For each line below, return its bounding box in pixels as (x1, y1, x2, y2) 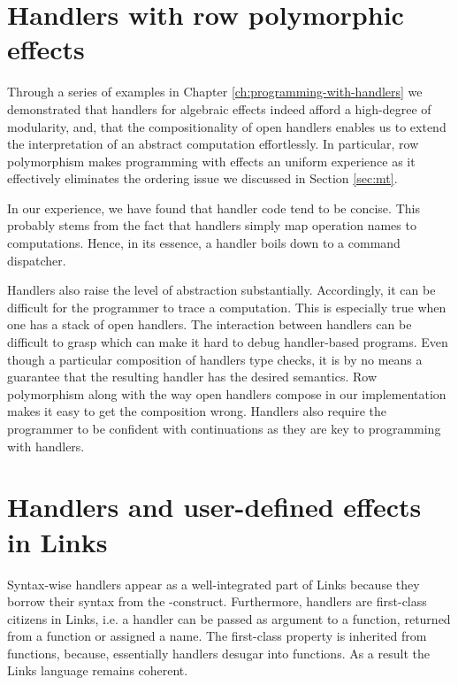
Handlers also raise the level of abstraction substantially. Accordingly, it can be (7, 281, 436, 299)
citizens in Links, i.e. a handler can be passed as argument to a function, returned (7, 609, 451, 627)
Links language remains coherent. (7, 661, 188, 680)
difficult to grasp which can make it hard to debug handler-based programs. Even (7, 333, 448, 351)
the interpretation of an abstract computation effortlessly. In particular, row (7, 135, 419, 153)
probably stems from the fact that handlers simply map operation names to (7, 216, 416, 235)
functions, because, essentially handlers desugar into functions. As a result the (7, 643, 430, 662)
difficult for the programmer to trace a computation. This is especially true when (7, 297, 447, 316)
